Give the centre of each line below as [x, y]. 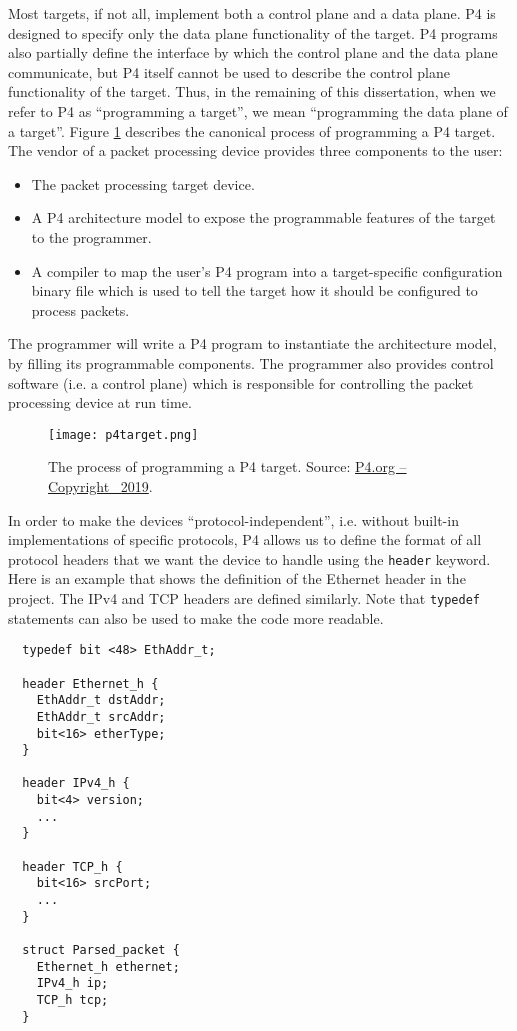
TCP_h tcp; [72, 1000]
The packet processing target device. [143, 183]
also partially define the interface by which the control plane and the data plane [253, 52]
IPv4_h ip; [72, 983]
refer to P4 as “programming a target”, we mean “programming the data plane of [258, 110]
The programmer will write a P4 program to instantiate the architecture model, [252, 343]
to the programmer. [91, 236]
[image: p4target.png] [123, 434]
